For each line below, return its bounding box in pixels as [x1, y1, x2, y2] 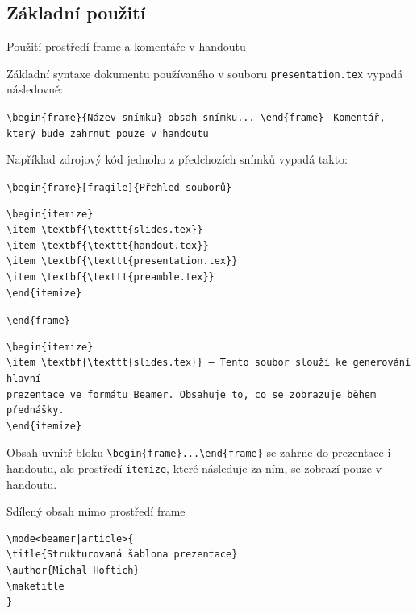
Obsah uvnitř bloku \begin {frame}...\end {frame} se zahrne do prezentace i [6, 444, 391, 461]
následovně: [6, 81, 64, 97]
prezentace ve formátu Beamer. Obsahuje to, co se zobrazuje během [6, 388, 377, 400]
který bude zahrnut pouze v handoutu [6, 127, 209, 139]
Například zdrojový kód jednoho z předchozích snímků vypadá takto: [6, 151, 348, 168]
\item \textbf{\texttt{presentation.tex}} [6, 255, 238, 267]
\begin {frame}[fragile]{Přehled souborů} [6, 181, 232, 193]
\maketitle [6, 580, 65, 592]
